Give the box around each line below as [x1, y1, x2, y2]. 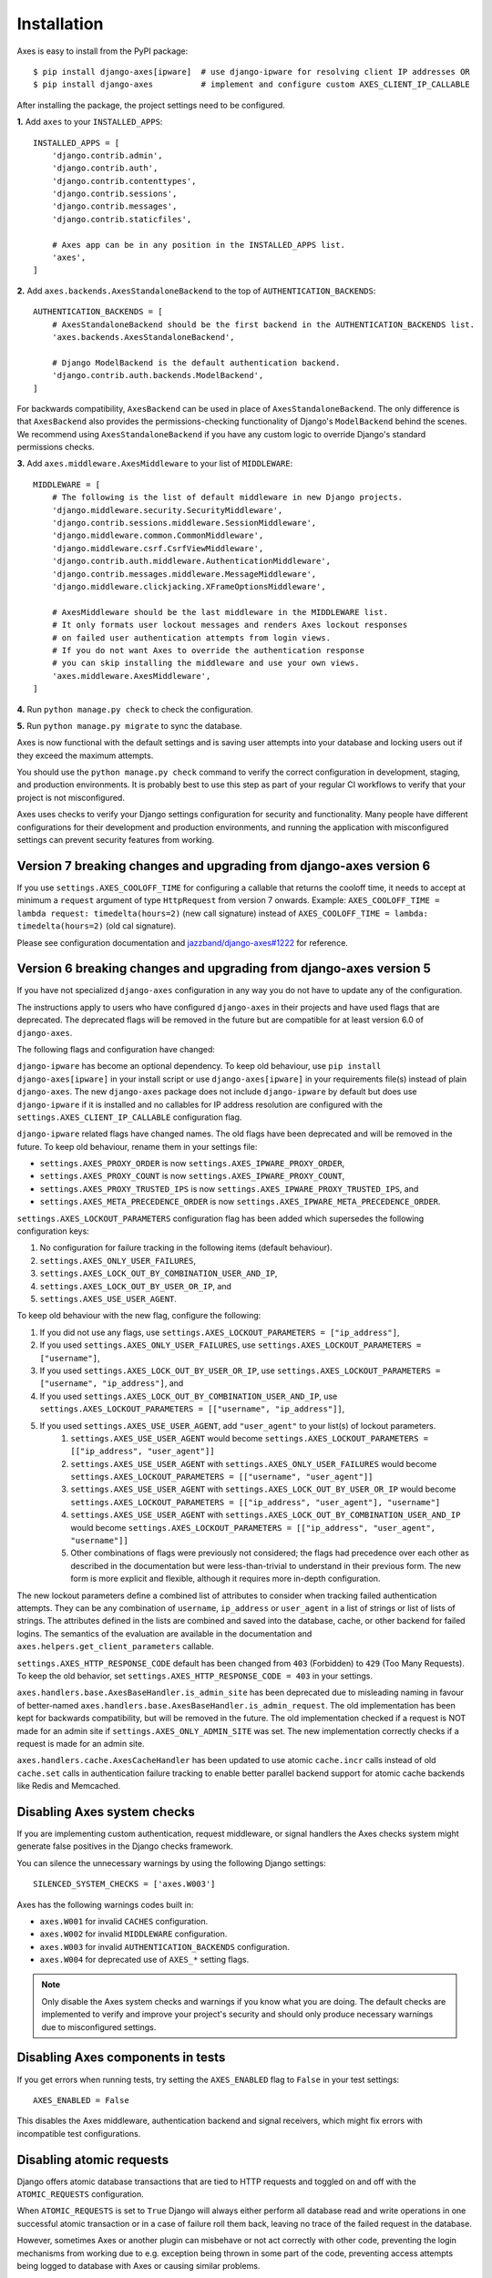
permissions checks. [16, 442, 95, 453]
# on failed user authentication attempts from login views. [51, 632, 332, 642]
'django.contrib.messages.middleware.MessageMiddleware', [51, 569, 317, 579]
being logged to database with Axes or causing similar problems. [16, 2260, 261, 2271]
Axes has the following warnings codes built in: [16, 1899, 194, 1910]
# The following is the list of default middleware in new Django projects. [51, 492, 404, 503]
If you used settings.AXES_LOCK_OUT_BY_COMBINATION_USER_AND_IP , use [39, 1390, 338, 1401]
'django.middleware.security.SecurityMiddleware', [51, 505, 283, 515]
